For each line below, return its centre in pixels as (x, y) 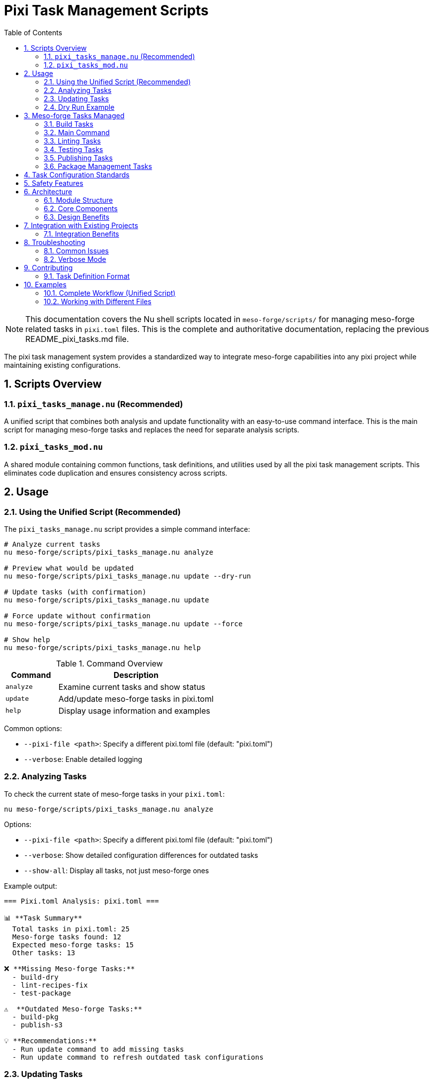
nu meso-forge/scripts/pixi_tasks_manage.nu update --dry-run (128, 576)
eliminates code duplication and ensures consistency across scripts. (116, 473)
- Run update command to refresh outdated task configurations (138, 1057)
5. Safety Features (54, 183)
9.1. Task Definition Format (87, 276)
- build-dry (35, 977)
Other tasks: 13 (44, 953)
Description (136, 675)
